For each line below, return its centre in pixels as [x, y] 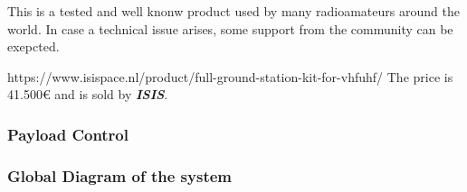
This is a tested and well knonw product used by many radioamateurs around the [233, 11]
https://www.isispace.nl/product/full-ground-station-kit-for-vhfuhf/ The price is [230, 76]
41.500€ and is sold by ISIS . [88, 94]
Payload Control [68, 134]
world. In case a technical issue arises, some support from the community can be [230, 28]
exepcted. [33, 46]
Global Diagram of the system [119, 175]
